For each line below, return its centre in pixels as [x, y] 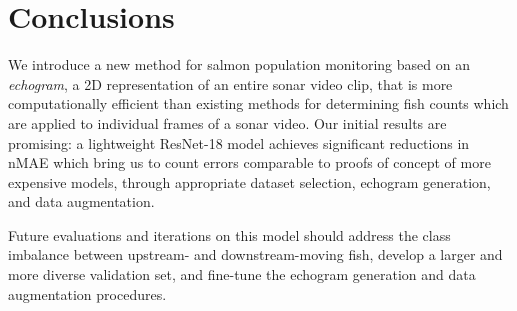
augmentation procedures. [87, 293]
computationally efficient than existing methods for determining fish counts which [258, 103]
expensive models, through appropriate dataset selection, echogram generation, [249, 181]
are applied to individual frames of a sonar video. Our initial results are [227, 122]
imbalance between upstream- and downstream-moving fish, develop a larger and [255, 254]
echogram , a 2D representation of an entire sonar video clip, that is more [230, 83]
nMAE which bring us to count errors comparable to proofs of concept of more [249, 162]
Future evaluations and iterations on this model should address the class [229, 234]
